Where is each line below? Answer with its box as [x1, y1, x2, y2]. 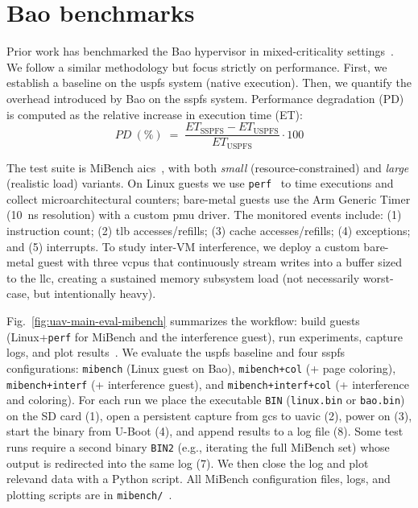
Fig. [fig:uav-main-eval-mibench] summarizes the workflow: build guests [6, 312, 360, 329]
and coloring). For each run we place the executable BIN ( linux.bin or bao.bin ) [6, 391, 405, 408]
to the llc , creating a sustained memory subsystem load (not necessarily [6, 269, 360, 286]
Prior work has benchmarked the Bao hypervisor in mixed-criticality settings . [6, 43, 394, 60]
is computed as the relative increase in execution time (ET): [6, 105, 303, 122]
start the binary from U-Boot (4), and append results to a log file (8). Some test [6, 423, 404, 440]
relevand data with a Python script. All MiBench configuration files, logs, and [6, 470, 391, 487]
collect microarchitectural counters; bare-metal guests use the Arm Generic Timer [6, 190, 411, 207]
